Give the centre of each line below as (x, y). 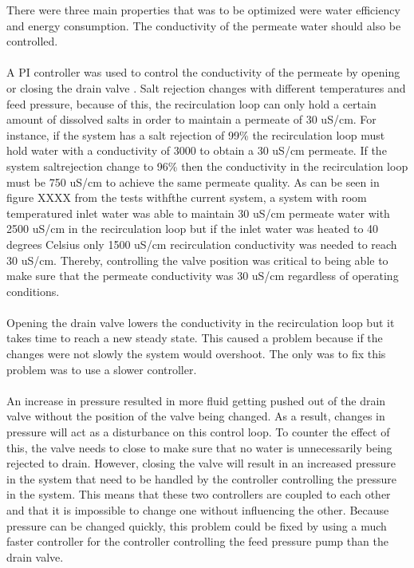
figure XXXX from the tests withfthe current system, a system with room (187, 197)
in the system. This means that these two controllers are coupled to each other (199, 494)
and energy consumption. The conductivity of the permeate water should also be (204, 25)
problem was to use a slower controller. (102, 369)
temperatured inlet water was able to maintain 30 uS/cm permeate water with (198, 213)
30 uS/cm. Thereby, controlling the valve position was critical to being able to (197, 260)
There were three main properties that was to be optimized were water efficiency (203, 10)
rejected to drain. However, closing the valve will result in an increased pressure (201, 463)
